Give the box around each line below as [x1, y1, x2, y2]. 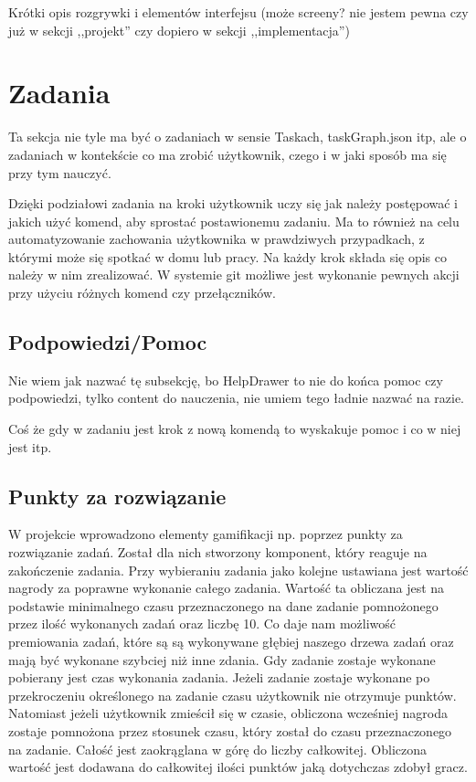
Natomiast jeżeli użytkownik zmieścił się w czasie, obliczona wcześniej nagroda [8, 703, 449, 723]
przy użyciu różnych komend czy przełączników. [8, 283, 276, 302]
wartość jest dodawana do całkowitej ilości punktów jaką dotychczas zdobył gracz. [8, 757, 468, 777]
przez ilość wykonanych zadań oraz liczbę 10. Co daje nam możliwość [8, 614, 397, 633]
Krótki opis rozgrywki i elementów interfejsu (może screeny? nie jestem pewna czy [8, 3, 469, 21]
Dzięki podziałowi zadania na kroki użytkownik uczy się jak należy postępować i [8, 194, 458, 213]
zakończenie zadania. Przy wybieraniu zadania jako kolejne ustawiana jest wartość [8, 560, 469, 579]
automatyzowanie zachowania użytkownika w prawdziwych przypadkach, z [8, 229, 425, 248]
